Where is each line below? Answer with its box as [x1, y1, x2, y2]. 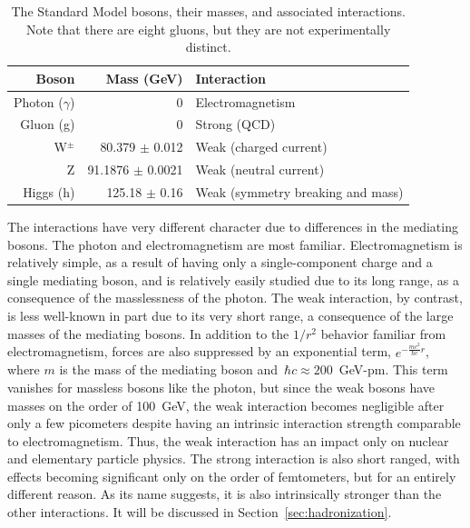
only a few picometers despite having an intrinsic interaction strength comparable [7, 413, 461, 433]
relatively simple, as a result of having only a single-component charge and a [7, 253, 433, 272]
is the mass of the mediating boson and [59, 360, 279, 379]
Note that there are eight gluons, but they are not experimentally [26, 19, 391, 38]
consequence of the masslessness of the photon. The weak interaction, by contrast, [7, 288, 463, 307]
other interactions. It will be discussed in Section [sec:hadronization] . [7, 503, 392, 522]
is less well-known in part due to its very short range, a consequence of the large [7, 306, 454, 325]
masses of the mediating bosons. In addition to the [7, 324, 289, 343]
